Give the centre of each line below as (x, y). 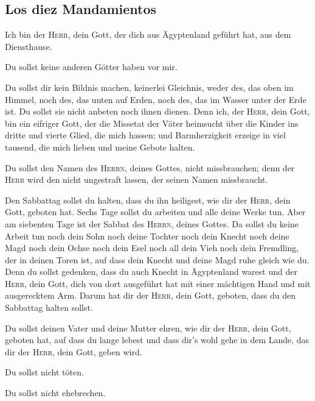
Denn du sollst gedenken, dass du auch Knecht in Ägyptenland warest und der (151, 271)
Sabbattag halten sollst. (49, 307)
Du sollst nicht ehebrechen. (55, 393)
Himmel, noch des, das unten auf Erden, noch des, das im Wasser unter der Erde (156, 99)
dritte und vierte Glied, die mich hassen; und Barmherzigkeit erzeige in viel (145, 135)
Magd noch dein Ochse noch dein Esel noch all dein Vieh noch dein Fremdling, (152, 248)
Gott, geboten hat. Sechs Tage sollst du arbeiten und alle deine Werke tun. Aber (155, 212)
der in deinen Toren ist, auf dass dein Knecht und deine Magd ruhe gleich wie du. (157, 259)
